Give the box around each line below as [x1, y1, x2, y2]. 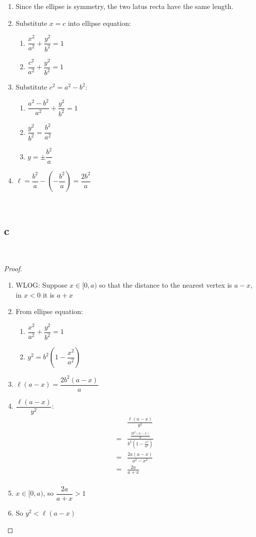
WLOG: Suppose [15, 280, 67, 290]
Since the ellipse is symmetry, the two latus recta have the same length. [15, 1, 234, 11]
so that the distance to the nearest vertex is [99, 280, 232, 290]
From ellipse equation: [15, 306, 83, 317]
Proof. [4, 263, 22, 273]
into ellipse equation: [67, 17, 131, 28]
